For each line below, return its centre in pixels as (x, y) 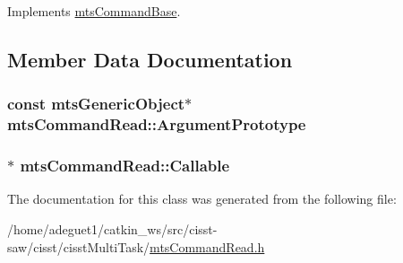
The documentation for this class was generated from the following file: (202, 199)
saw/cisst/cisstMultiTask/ (79, 246)
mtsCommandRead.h (207, 246)
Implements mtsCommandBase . (94, 11)
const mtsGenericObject (96, 104)
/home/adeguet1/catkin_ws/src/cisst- (112, 228)
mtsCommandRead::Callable (125, 166)
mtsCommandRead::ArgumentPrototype (157, 124)
